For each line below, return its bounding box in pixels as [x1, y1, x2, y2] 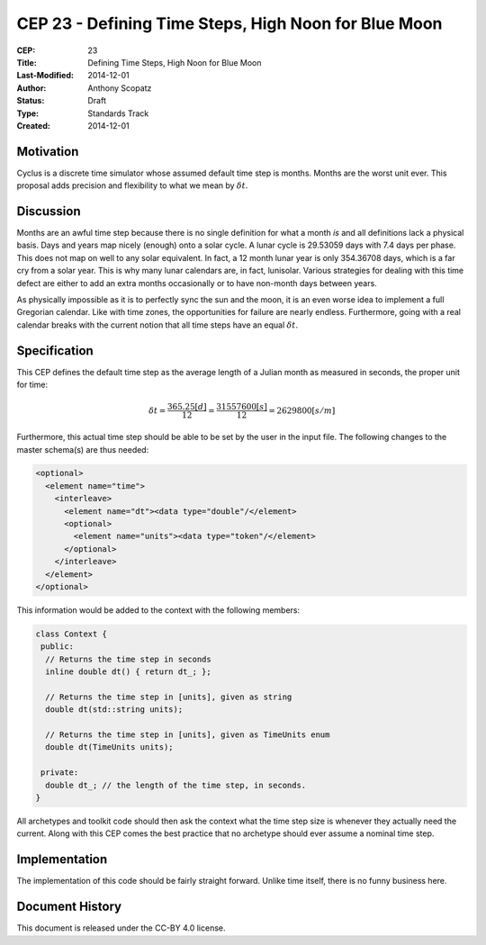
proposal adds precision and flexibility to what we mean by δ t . [16, 180, 248, 191]
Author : [16, 82, 47, 94]
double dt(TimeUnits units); [45, 742, 175, 752]
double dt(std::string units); [45, 705, 184, 715]
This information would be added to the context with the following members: [16, 604, 301, 616]
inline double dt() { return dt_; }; [45, 667, 211, 677]
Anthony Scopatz [87, 82, 152, 94]
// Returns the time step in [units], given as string [45, 691, 292, 702]
